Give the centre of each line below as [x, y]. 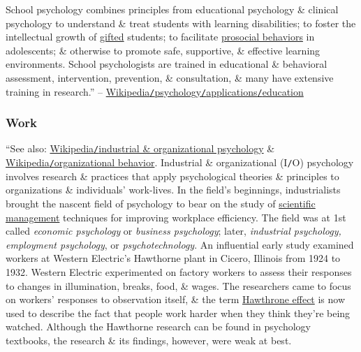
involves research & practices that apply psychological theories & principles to [172, 176]
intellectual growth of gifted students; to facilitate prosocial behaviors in [160, 37]
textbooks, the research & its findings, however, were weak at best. [149, 340]
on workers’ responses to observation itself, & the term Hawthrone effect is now [176, 299]
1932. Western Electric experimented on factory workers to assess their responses [179, 271]
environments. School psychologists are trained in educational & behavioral [167, 64]
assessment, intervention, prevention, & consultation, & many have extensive [170, 77]
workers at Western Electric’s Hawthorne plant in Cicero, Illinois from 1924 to [173, 258]
